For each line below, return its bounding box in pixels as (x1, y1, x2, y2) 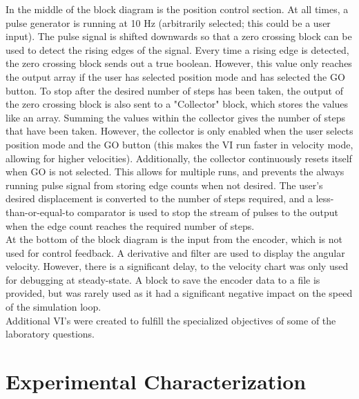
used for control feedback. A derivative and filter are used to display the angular (6, 245, 345, 260)
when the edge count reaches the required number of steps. (6, 218, 255, 233)
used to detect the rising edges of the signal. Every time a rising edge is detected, (6, 42, 349, 57)
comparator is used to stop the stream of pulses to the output (77, 204, 339, 219)
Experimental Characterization (6, 367, 307, 396)
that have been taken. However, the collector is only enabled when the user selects (6, 124, 353, 138)
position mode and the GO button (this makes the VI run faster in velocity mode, (6, 137, 353, 151)
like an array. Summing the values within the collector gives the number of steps (6, 110, 345, 124)
